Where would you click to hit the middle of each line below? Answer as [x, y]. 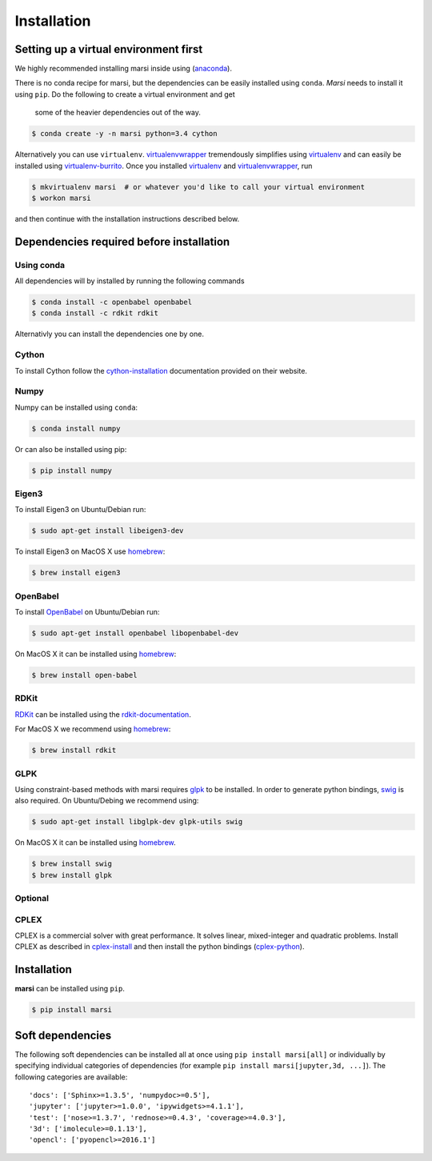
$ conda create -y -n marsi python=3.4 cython [124, 134]
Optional [32, 899]
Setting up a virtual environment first [109, 49]
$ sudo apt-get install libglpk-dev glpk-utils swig [137, 822]
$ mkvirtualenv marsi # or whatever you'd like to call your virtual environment [198, 187]
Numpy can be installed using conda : [76, 407]
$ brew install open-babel [84, 675]
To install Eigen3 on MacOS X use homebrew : [90, 551]
